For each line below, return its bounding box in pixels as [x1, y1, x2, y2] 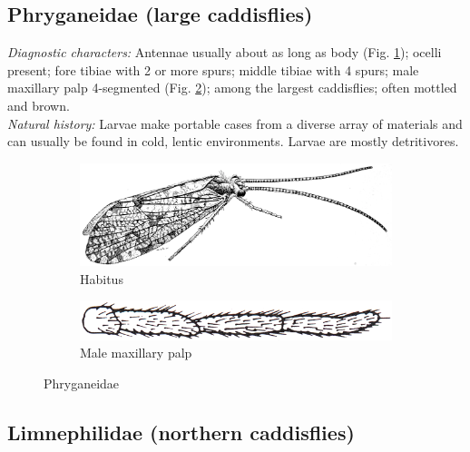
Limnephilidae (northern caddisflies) [7, 418, 355, 446]
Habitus [80, 269, 123, 288]
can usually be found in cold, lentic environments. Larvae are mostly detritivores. [7, 132, 459, 151]
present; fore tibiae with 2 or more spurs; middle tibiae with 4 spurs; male [7, 60, 419, 79]
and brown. [7, 95, 70, 114]
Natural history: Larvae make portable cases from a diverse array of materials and [7, 113, 463, 133]
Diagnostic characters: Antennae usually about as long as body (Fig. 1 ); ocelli [7, 43, 442, 62]
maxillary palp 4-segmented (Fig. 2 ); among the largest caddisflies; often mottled [7, 78, 457, 97]
